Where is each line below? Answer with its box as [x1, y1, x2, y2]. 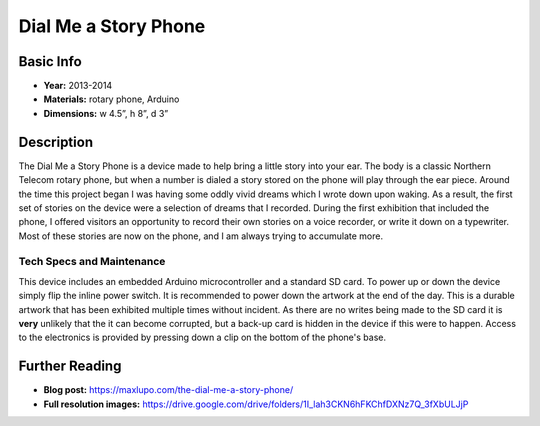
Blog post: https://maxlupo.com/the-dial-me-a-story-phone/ [43, 384, 294, 396]
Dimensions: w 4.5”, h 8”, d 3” [43, 107, 169, 119]
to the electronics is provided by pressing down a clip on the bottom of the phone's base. [18, 331, 387, 344]
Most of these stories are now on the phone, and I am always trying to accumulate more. [18, 230, 384, 242]
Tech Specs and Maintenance [18, 255, 166, 269]
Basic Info [18, 53, 82, 70]
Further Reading [18, 358, 122, 375]
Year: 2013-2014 [43, 80, 113, 92]
